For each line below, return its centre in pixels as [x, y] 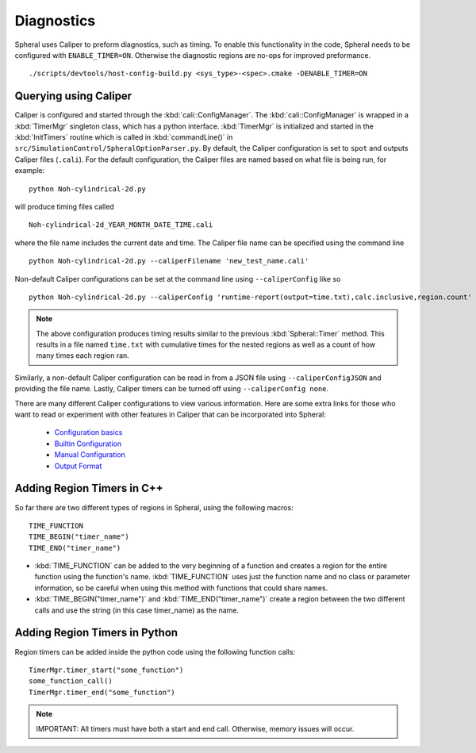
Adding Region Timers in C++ [89, 488]
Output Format [78, 466]
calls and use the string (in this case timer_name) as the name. [137, 610]
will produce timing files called [64, 206]
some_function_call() [71, 681]
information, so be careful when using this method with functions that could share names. [181, 588]
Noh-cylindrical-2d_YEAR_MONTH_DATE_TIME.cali [121, 225]
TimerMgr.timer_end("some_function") [102, 692]
